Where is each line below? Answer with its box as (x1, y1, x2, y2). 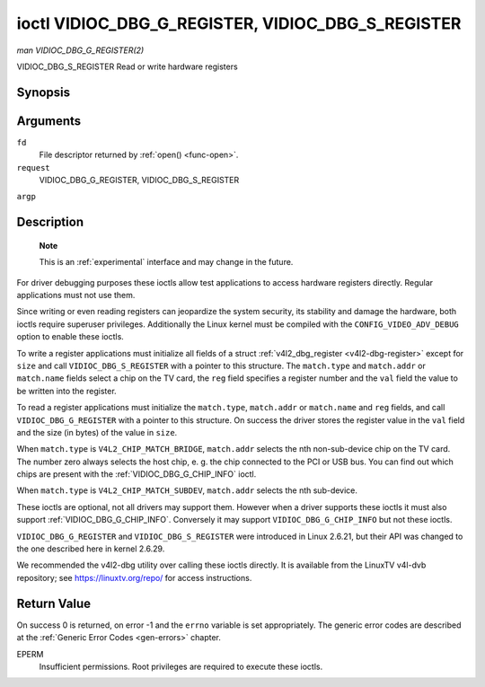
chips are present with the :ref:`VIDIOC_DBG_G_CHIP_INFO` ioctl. (16, 469, 257, 480)
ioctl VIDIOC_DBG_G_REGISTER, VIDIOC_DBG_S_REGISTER (16, 13, 462, 33)
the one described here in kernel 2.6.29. (16, 543, 165, 554)
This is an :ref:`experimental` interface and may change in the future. (39, 257, 294, 268)
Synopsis (16, 84, 71, 100)
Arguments (16, 113, 82, 128)
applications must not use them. (16, 290, 136, 300)
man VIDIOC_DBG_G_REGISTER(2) (16, 45, 145, 56)
